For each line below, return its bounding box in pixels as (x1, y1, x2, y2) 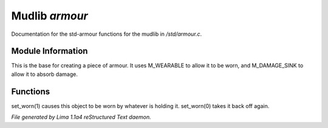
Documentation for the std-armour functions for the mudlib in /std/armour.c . (11, 30, 202, 38)
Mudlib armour (11, 9, 88, 22)
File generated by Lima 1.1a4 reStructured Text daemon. (11, 113, 151, 121)
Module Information (11, 46, 88, 56)
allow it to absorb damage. (11, 70, 78, 78)
